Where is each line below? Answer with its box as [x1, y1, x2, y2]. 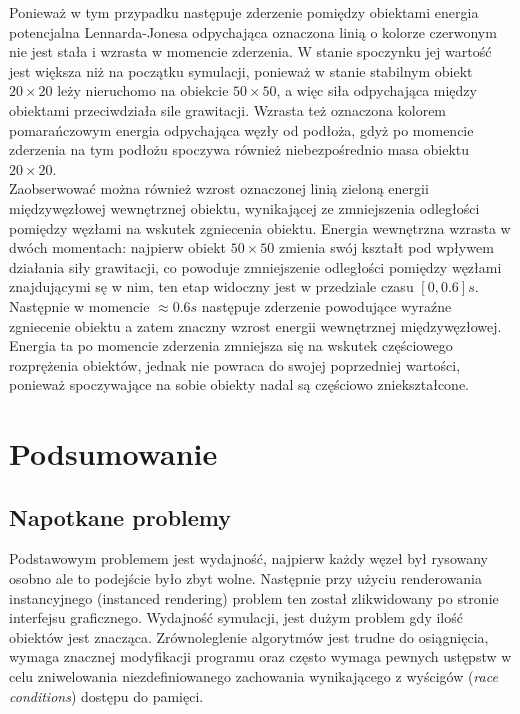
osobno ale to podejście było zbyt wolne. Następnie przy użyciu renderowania [9, 568, 482, 589]
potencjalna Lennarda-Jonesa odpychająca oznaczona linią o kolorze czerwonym [9, 21, 497, 42]
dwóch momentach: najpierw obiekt [9, 237, 227, 258]
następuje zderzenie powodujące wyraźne [201, 295, 452, 316]
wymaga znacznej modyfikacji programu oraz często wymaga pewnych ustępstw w [9, 646, 512, 667]
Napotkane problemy [9, 501, 232, 532]
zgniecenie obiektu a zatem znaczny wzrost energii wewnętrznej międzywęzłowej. [9, 315, 502, 336]
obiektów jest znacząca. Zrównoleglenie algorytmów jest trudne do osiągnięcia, [9, 626, 489, 647]
